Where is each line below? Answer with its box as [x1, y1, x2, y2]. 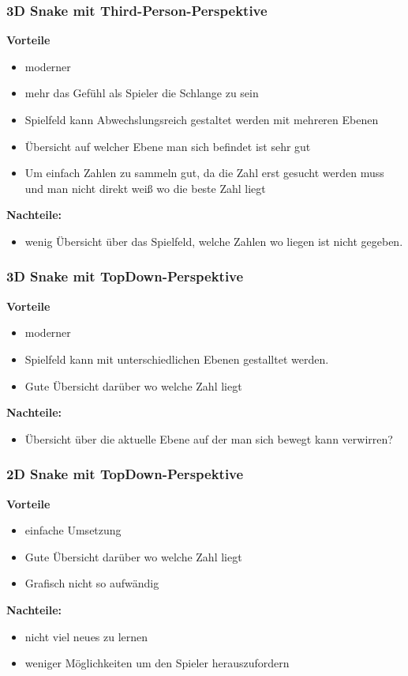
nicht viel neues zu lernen [24, 628, 148, 644]
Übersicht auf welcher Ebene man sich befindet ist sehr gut [24, 138, 311, 154]
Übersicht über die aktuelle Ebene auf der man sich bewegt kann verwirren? [24, 430, 393, 447]
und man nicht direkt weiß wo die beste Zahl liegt [24, 179, 266, 196]
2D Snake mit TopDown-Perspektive [6, 464, 244, 484]
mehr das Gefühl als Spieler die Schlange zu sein [24, 85, 259, 101]
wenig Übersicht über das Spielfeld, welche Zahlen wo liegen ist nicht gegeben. [24, 232, 403, 249]
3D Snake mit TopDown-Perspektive [6, 266, 244, 286]
